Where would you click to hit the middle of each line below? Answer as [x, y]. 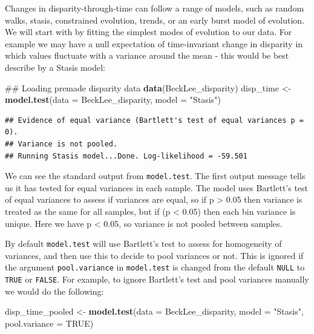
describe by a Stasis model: [55, 67]
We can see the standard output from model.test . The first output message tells [155, 176]
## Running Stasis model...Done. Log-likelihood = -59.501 [126, 156]
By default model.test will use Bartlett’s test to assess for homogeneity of [143, 244]
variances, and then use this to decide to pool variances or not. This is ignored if [154, 255]
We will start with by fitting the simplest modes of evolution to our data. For [149, 32]
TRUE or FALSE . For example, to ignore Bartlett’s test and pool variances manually [157, 279]
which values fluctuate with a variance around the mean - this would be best [147, 55]
